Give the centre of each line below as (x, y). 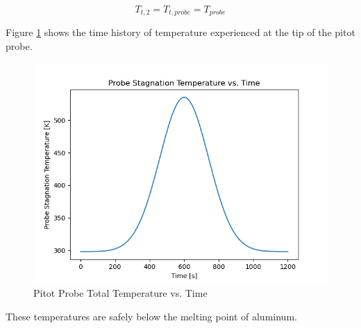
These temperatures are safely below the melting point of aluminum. (151, 316)
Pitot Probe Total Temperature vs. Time (120, 293)
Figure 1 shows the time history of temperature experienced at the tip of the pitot (180, 32)
